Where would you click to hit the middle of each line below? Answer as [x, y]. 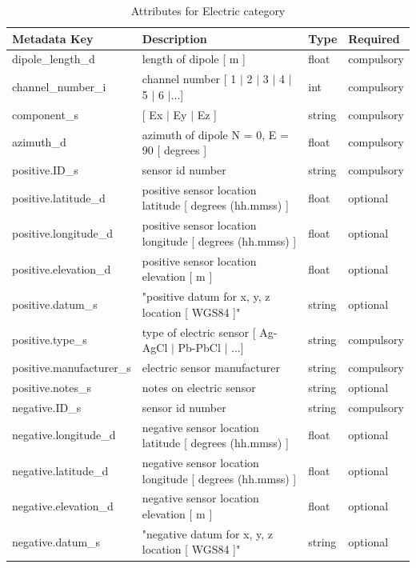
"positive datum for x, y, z [206, 296]
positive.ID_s [45, 170]
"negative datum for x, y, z [207, 533]
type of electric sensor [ [199, 332]
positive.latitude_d [59, 197]
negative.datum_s [56, 541]
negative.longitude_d [64, 435]
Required [374, 38]
